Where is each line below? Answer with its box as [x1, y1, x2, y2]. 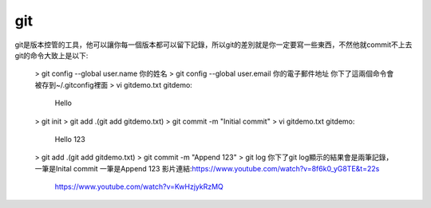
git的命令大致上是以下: [14, 50, 89, 60]
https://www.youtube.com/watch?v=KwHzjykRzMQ [54, 182, 223, 191]
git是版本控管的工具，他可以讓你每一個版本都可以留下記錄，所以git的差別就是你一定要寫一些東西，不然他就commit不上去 [14, 40, 413, 49]
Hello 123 [54, 134, 85, 143]
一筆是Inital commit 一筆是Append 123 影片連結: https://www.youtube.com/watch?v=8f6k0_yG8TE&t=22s [34, 163, 380, 173]
